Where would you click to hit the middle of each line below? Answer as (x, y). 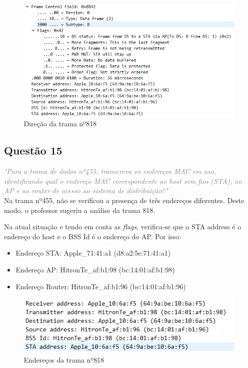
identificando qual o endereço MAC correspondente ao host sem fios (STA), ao (123, 181)
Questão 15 (33, 150)
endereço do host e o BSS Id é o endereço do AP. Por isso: (93, 236)
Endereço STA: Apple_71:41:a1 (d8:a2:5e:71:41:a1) (93, 253)
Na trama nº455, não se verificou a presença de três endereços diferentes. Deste (124, 200)
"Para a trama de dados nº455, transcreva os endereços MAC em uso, (110, 171)
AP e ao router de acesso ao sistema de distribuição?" (86, 190)
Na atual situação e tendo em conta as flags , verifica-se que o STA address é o (123, 227)
